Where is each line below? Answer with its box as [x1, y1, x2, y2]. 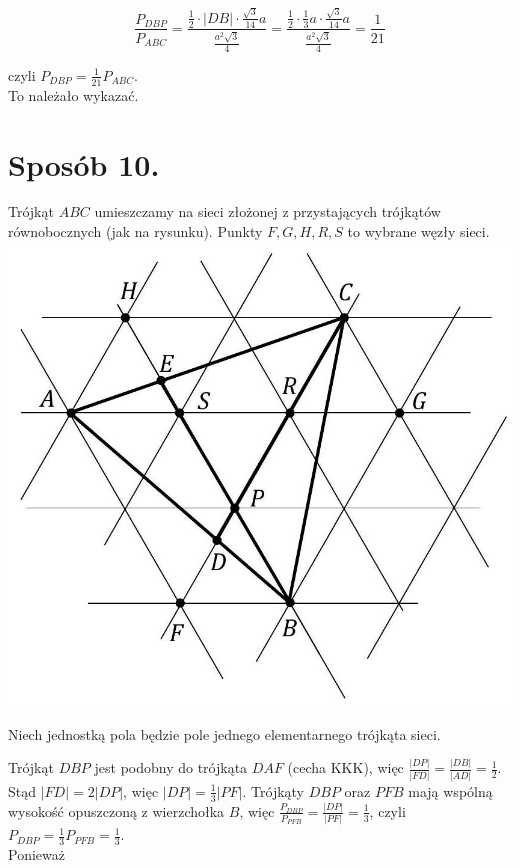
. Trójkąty [242, 780, 305, 801]
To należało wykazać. [8, 84, 139, 105]
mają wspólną [408, 780, 493, 801]
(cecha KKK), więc [287, 757, 404, 778]
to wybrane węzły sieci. [347, 221, 490, 242]
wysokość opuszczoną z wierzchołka [8, 800, 225, 821]
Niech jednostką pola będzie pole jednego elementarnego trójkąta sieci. [8, 723, 441, 744]
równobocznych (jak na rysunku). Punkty [8, 221, 263, 242]
